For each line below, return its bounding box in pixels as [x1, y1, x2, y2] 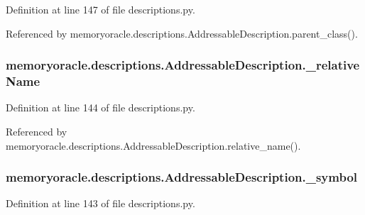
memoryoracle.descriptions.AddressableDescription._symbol [6, 168, 358, 186]
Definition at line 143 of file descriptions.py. [6, 196, 195, 211]
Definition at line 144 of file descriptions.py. [6, 100, 195, 115]
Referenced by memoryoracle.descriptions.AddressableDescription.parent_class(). [6, 26, 358, 40]
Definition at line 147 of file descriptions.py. [6, 2, 195, 16]
